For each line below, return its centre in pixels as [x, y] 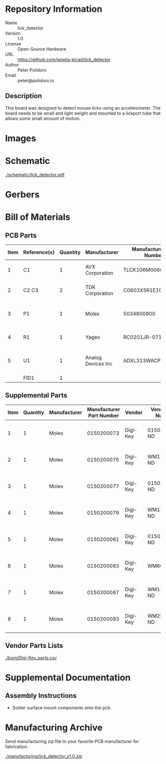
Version [13, 33]
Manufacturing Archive [54, 727]
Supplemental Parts [36, 395]
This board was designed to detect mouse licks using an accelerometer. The [83, 108]
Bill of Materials [38, 217]
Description [23, 96]
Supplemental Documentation [68, 677]
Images [21, 138]
